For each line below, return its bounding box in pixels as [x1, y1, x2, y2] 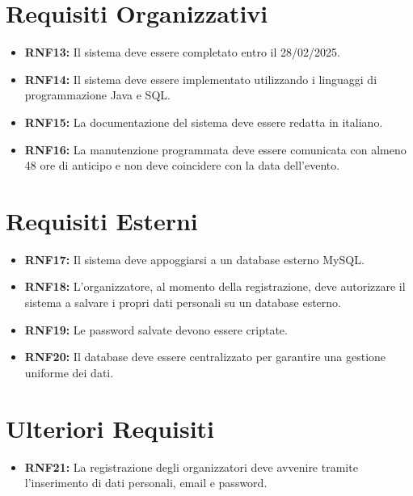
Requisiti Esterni [6, 204, 198, 237]
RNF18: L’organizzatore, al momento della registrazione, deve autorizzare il [24, 278, 406, 295]
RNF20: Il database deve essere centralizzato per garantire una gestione [24, 348, 386, 365]
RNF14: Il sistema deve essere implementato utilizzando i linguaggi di [24, 70, 377, 87]
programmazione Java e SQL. [24, 86, 171, 103]
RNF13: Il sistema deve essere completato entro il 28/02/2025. [24, 44, 340, 61]
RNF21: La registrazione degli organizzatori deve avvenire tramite [24, 458, 358, 475]
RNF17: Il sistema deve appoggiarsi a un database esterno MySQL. [24, 250, 365, 267]
